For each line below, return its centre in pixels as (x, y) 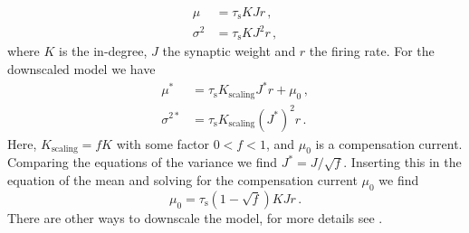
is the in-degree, (103, 51)
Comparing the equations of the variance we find (143, 162)
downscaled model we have (81, 69)
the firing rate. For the (372, 51)
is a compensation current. (389, 143)
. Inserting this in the (402, 162)
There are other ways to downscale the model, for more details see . (195, 217)
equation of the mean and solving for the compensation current (182, 179)
